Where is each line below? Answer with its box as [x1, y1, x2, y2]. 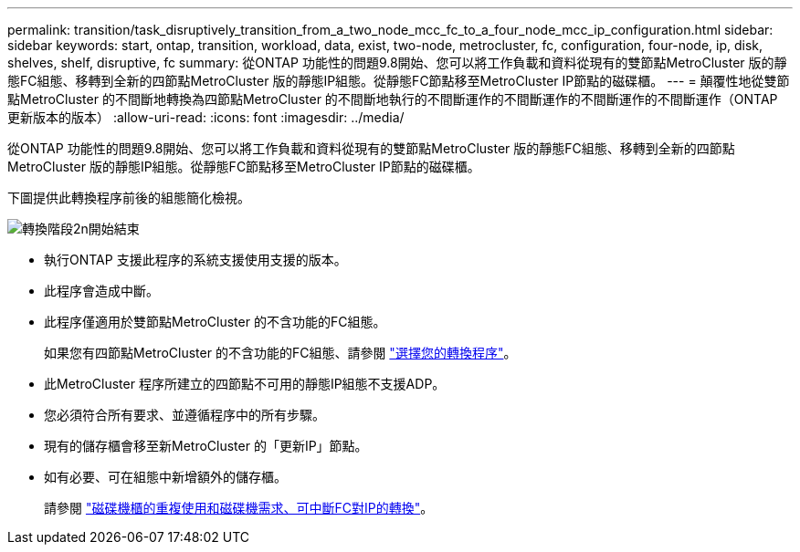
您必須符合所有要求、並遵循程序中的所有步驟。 [44, 407, 325, 422]
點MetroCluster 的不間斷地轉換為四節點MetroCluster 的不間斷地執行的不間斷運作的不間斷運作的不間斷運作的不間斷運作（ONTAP [7, 91, 778, 107]
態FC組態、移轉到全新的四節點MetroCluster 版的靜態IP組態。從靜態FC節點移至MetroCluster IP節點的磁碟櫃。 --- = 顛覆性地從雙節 [7, 73, 790, 89]
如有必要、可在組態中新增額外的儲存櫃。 [44, 469, 287, 484]
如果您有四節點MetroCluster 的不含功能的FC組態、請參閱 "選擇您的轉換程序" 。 [44, 345, 517, 360]
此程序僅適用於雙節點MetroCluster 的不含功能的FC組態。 [44, 314, 386, 329]
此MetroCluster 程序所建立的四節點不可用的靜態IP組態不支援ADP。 [44, 376, 446, 391]
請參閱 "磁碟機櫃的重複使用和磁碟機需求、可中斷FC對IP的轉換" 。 [44, 500, 434, 516]
